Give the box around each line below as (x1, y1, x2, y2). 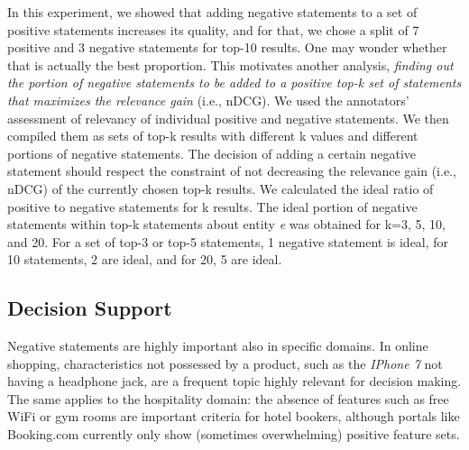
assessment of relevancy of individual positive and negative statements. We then (7, 108, 449, 127)
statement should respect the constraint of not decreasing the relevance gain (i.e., (7, 161, 456, 180)
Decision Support (7, 294, 172, 322)
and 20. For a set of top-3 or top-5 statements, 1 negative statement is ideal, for (7, 232, 449, 251)
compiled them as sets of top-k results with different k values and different (7, 126, 418, 145)
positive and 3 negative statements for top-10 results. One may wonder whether (7, 38, 447, 57)
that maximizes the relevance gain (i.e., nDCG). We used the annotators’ (7, 90, 409, 109)
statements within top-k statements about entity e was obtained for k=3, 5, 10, (7, 215, 446, 234)
